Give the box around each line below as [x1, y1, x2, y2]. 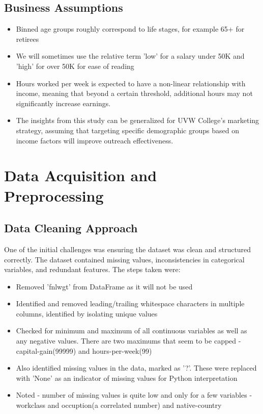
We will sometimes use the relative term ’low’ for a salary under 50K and [16, 51, 245, 61]
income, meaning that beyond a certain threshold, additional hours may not [16, 88, 253, 99]
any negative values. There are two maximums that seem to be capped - [16, 335, 241, 346]
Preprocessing [4, 185, 104, 206]
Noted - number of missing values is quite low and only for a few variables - [16, 389, 252, 400]
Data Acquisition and [4, 165, 157, 186]
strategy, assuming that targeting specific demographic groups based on [16, 125, 239, 135]
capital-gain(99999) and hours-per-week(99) [16, 345, 152, 356]
